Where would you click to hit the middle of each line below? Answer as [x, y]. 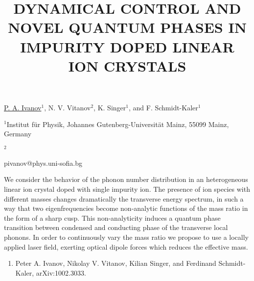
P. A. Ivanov [23, 107]
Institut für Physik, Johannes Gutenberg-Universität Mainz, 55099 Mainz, [118, 124]
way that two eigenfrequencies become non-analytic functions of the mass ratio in [126, 208]
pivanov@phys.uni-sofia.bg [43, 163]
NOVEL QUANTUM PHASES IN [127, 27]
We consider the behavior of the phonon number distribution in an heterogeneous [126, 179]
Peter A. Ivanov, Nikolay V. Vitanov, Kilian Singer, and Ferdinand [116, 263]
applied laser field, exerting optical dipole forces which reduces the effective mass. [126, 246]
